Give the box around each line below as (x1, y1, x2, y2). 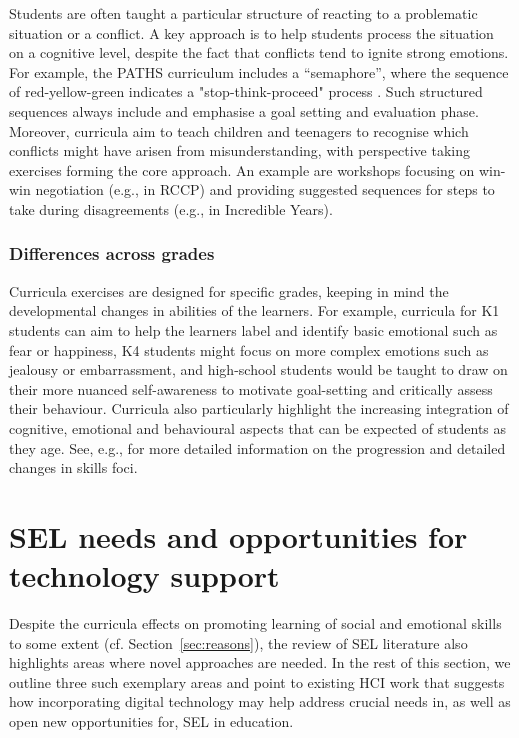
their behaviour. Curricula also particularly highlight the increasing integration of (9, 398, 509, 419)
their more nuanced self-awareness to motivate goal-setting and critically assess (9, 378, 493, 399)
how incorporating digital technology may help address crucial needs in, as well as (9, 691, 511, 712)
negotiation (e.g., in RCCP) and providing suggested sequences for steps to (35, 179, 495, 200)
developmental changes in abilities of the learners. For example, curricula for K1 (9, 300, 500, 321)
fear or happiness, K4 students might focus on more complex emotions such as (9, 339, 489, 360)
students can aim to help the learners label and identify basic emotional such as (9, 319, 498, 340)
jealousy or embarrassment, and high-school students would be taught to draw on (9, 359, 508, 380)
